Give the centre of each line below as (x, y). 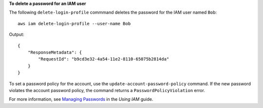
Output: (17, 34)
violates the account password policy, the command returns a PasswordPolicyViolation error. (107, 90)
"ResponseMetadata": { (55, 52)
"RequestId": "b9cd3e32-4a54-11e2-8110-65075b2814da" (104, 59)
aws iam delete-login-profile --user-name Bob (74, 23)
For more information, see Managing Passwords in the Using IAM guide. (81, 99)
